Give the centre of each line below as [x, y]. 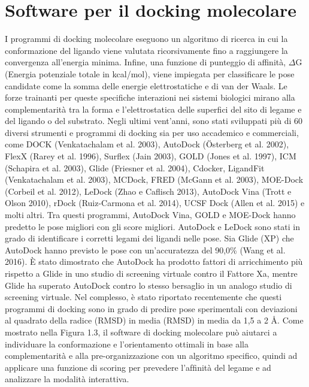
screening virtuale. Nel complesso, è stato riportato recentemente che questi [143, 297]
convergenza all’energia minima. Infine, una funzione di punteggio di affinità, [146, 62]
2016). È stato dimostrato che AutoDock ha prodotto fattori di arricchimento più [154, 261]
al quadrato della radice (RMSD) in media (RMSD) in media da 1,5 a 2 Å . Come [154, 320]
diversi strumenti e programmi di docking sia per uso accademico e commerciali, [152, 132]
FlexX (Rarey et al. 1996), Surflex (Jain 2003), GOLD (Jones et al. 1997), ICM [151, 156]
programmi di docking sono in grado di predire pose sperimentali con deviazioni [151, 308]
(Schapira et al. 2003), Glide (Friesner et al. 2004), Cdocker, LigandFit [135, 167]
